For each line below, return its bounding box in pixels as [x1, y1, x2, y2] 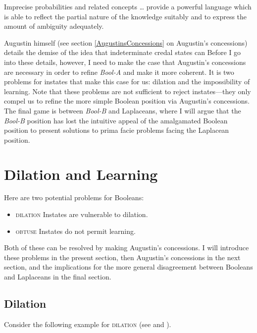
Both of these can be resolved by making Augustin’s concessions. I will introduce [4, 242, 249, 253]
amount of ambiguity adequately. [4, 21, 104, 31]
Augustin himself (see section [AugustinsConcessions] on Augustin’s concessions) [4, 37, 248, 48]
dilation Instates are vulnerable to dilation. [15, 209, 148, 220]
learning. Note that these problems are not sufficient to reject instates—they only [4, 86, 251, 96]
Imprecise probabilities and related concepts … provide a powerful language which [4, 1, 252, 11]
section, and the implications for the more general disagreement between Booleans [4, 262, 253, 272]
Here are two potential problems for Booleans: [4, 192, 144, 203]
